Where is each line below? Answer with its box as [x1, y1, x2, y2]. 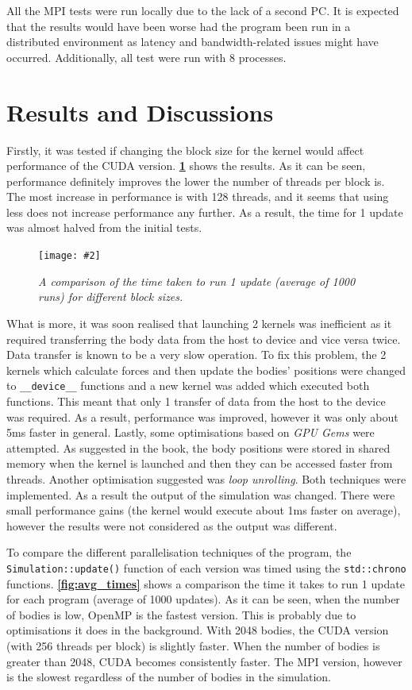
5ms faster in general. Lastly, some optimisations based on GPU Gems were [6, 424, 375, 441]
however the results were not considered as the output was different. [6, 517, 337, 534]
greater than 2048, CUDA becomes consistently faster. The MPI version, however [6, 653, 402, 669]
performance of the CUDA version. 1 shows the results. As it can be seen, [6, 157, 366, 174]
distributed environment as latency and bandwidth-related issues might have [6, 33, 379, 50]
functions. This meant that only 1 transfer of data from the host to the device [6, 392, 386, 409]
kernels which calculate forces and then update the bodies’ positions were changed [6, 361, 406, 378]
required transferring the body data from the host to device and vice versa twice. [6, 330, 401, 347]
